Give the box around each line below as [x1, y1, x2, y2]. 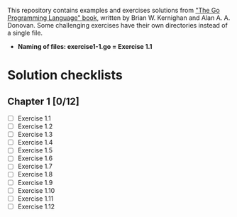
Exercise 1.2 [17, 122, 53, 130]
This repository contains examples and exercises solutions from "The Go [7, 6, 220, 14]
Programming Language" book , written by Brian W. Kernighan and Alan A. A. [7, 13, 231, 22]
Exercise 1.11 [17, 194, 54, 203]
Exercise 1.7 [17, 162, 53, 171]
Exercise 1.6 [17, 154, 53, 162]
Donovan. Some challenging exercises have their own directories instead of [7, 21, 228, 29]
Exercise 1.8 [17, 170, 53, 179]
